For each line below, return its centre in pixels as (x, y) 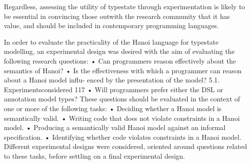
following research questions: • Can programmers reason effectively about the (120, 60)
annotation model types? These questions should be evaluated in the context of (122, 99)
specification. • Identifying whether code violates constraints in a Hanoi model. (123, 137)
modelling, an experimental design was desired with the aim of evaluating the (119, 51)
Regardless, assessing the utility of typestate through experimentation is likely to (125, 6)
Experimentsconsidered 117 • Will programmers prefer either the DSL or (114, 89)
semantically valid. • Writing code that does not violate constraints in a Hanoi (122, 118)
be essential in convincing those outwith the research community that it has (117, 16)
